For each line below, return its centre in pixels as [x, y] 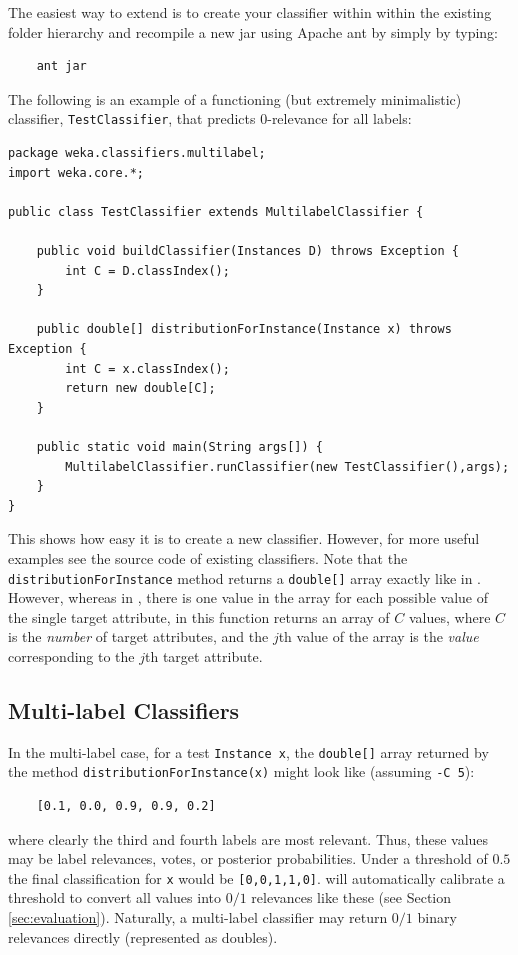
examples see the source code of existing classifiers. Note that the [208, 557]
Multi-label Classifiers [124, 709]
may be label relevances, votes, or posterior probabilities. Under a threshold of [248, 858]
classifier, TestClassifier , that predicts [132, 118]
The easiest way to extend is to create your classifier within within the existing [250, 12]
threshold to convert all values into [114, 897]
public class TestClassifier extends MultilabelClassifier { [216, 211]
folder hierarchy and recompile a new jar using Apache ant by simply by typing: [253, 31]
